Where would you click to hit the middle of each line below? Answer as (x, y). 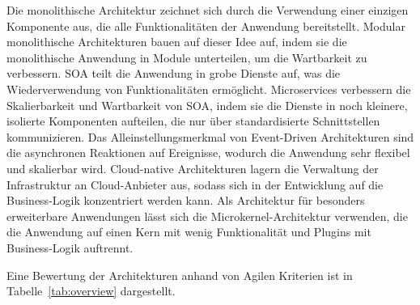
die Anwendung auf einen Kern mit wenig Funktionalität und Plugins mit (189, 232)
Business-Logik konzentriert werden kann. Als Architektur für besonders (186, 200)
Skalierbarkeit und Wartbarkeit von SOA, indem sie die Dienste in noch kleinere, (207, 105)
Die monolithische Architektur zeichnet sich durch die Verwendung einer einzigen (208, 10)
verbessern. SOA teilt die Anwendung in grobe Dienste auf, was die (174, 73)
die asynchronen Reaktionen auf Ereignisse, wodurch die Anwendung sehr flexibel (208, 152)
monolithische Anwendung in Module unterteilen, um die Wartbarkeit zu (187, 57)
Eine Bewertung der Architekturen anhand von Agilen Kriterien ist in (180, 275)
